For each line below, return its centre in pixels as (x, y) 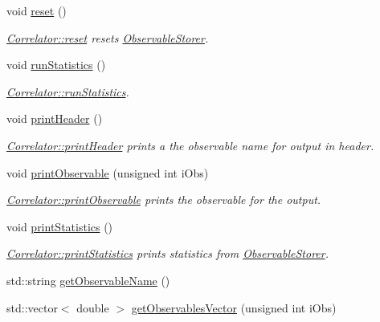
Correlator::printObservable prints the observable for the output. (164, 200)
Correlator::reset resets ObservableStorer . (108, 37)
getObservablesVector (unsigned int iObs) (234, 307)
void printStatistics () (60, 226)
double (93, 307)
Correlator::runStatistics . (68, 91)
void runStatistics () (56, 65)
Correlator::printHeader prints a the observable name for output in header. (190, 145)
